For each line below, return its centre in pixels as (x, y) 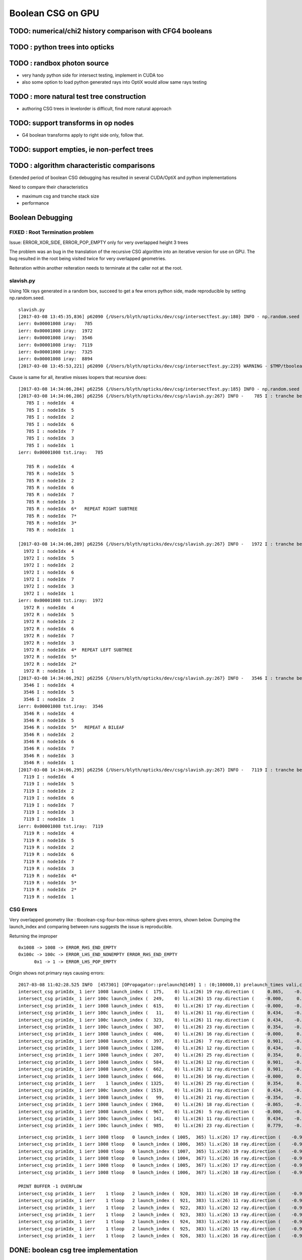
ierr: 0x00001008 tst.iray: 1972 (61, 601)
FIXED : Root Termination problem (52, 232)
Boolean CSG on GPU (54, 13)
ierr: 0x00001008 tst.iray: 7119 (61, 826)
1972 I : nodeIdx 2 (49, 565)
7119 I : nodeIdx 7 (49, 805)
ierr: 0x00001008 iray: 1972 (56, 331)
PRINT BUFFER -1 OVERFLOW (50, 1186)
